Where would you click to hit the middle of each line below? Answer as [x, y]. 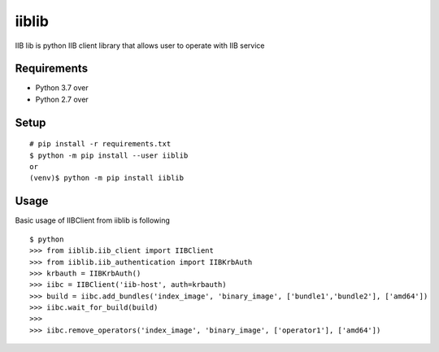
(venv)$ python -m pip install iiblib [107, 178]
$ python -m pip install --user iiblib [109, 155]
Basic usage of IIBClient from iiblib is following [93, 220]
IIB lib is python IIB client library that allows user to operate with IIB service [140, 46]
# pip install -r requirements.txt [100, 144]
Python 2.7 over [62, 99]
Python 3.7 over [62, 88]
